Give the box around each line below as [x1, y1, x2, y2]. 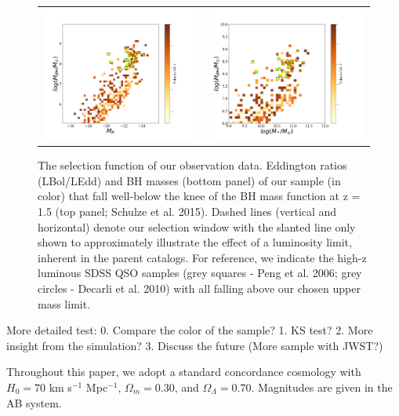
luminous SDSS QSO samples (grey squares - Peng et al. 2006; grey [38, 265, 362, 281]
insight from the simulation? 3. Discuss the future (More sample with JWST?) [6, 337, 383, 353]
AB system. [6, 394, 62, 411]
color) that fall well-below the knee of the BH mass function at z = [38, 188, 361, 204]
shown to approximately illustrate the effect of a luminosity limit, [38, 234, 352, 250]
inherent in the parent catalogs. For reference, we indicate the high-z [38, 249, 367, 265]
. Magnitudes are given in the [251, 379, 393, 395]
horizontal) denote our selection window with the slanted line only [38, 218, 356, 235]
